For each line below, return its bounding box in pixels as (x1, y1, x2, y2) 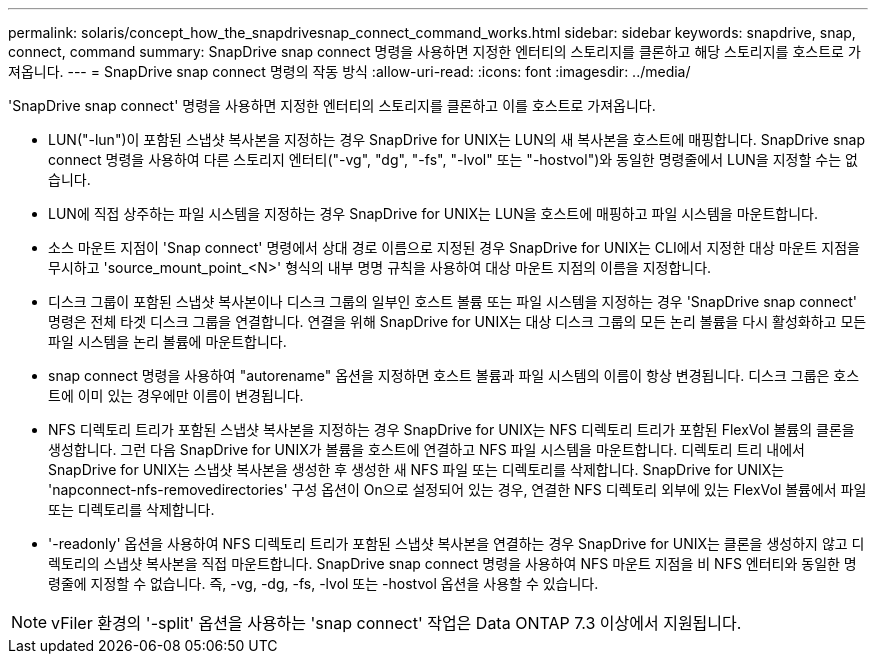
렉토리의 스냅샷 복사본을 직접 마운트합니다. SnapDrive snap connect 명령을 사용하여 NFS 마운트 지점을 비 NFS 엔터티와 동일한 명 (48, 555, 857, 572)
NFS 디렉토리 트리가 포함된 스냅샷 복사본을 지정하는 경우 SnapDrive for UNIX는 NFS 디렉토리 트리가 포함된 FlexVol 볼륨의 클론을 (48, 421, 855, 438)
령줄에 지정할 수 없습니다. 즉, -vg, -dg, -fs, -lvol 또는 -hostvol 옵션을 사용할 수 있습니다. (48, 575, 599, 592)
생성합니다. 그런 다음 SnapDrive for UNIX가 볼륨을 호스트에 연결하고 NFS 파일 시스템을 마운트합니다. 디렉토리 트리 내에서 (48, 441, 805, 458)
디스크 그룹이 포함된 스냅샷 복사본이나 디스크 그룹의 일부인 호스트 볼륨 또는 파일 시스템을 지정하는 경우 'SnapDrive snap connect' (48, 293, 858, 310)
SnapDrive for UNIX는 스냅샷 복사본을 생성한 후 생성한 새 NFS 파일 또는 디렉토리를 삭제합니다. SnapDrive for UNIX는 (48, 461, 785, 478)
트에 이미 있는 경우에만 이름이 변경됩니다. (48, 387, 304, 404)
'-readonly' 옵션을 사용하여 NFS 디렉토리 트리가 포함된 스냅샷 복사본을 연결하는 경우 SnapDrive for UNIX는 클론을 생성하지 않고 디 (48, 535, 865, 552)
